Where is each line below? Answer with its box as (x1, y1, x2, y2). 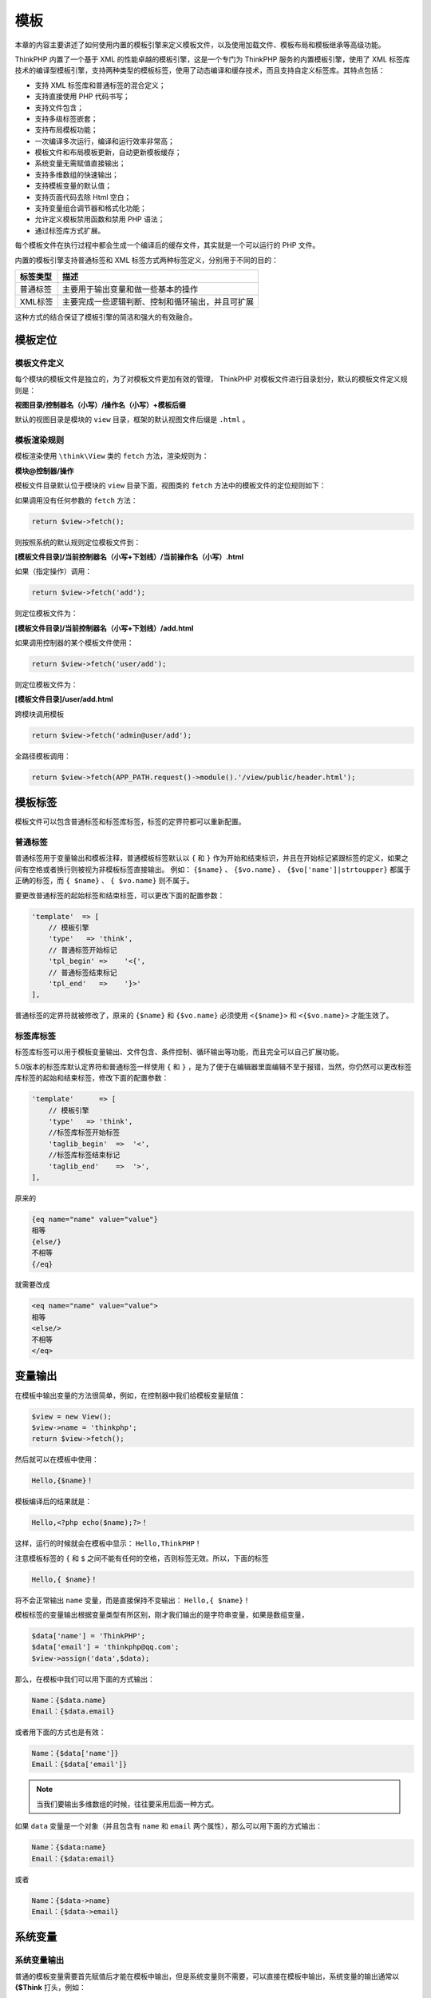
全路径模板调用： (14, 751, 71, 761)
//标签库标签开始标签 (48, 1128, 121, 1137)
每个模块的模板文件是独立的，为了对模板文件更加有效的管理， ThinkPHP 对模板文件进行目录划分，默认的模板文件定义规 (14, 374, 408, 384)
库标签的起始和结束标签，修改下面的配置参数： (14, 1073, 169, 1083)
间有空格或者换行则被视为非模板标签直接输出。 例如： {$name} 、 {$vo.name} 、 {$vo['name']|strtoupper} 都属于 (14, 864, 411, 874)
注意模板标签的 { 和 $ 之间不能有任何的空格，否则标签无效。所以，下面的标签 (14, 1553, 269, 1562)
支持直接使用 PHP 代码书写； (34, 92, 131, 101)
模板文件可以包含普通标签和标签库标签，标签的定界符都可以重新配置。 (14, 817, 246, 826)
